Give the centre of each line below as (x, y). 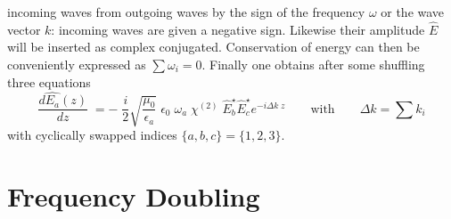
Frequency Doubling (134, 195)
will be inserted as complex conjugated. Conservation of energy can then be (213, 47)
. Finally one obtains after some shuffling (313, 64)
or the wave (413, 12)
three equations (49, 81)
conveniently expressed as (77, 64)
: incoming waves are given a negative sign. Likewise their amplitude (238, 29)
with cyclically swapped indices (92, 135)
